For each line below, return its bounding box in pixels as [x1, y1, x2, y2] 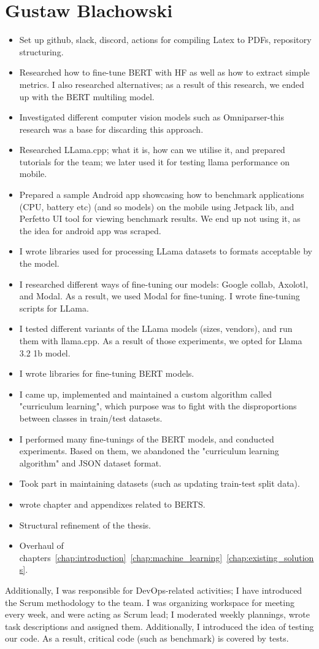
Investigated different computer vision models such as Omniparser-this [19, 111, 284, 124]
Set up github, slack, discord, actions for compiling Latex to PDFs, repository [19, 33, 312, 46]
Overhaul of [19, 539, 64, 552]
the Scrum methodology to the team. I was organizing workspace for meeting [5, 596, 294, 608]
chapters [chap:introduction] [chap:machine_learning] [19, 551, 223, 564]
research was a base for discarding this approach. [19, 122, 204, 135]
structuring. [19, 45, 64, 58]
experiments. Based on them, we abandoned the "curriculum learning [19, 444, 279, 457]
